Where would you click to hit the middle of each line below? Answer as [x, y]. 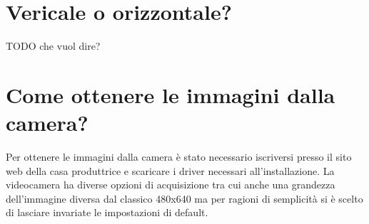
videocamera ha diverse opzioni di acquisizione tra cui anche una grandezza [171, 185]
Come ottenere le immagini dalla [171, 94]
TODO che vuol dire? [53, 46]
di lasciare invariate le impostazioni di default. [107, 212]
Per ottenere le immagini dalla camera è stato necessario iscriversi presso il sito [179, 157]
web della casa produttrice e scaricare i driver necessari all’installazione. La [170, 170]
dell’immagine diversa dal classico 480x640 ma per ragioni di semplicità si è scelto [184, 198]
